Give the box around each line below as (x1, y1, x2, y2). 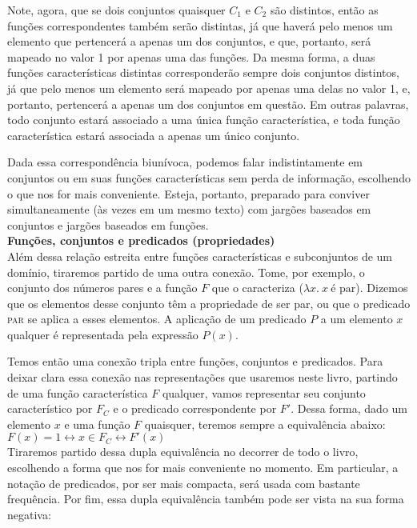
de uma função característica (7, 384, 148, 401)
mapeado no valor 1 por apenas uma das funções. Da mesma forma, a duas (7, 48, 375, 65)
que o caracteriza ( (211, 279, 303, 296)
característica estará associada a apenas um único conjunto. (7, 126, 300, 143)
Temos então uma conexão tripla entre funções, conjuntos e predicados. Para (7, 353, 383, 370)
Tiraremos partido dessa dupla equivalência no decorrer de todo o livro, (7, 443, 359, 460)
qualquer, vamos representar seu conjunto (162, 384, 366, 401)
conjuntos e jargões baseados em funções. (7, 216, 209, 233)
